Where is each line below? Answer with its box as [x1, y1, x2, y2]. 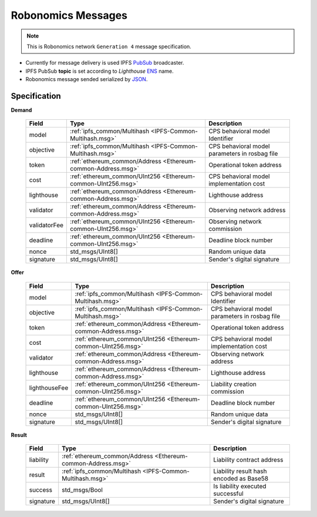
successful [213, 489, 244, 498]
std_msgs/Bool [62, 486, 103, 494]
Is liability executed [213, 482, 267, 491]
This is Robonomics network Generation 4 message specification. [26, 43, 192, 50]
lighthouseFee [29, 384, 69, 392]
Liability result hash [213, 467, 267, 475]
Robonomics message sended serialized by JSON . [25, 76, 148, 83]
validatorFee [29, 221, 64, 229]
